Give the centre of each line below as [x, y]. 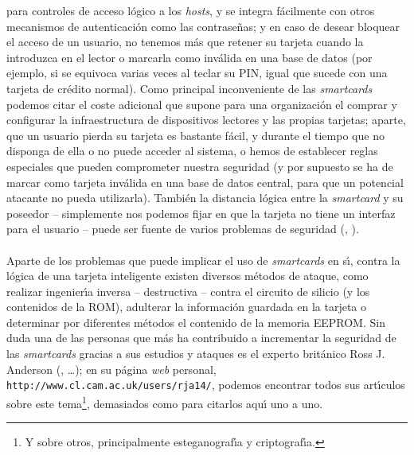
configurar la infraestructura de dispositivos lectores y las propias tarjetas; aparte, [206, 120]
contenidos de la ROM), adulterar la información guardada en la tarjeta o [187, 307]
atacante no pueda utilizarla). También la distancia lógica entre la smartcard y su [205, 198]
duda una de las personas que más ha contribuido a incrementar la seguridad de [201, 338]
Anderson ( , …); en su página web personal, [111, 369]
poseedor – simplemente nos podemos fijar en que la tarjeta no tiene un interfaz [201, 213]
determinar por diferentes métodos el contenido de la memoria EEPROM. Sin [196, 322]
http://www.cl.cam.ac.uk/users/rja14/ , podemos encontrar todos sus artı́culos [206, 385]
